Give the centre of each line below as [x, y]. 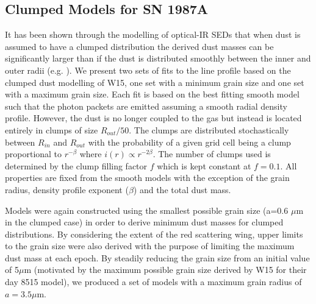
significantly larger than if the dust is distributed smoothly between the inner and [158, 58]
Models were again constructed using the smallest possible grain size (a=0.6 [147, 210]
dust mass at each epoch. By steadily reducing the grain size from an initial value [157, 257]
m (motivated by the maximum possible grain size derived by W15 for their [165, 270]
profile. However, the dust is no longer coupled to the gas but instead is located [153, 118]
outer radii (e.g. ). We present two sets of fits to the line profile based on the [148, 70]
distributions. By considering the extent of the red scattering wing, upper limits [154, 234]
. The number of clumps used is [212, 154]
